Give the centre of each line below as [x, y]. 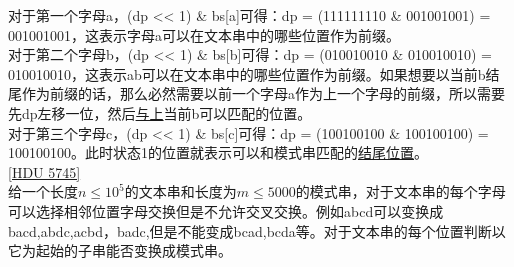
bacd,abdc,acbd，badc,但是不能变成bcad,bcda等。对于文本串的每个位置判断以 [257, 230]
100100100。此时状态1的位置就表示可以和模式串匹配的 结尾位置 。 [218, 152]
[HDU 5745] [44, 171]
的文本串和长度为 [180, 191]
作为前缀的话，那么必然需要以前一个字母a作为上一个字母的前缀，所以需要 [263, 93]
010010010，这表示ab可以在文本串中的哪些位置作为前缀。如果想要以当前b [247, 73]
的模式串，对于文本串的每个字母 [400, 191]
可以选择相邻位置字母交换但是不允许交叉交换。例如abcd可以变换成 [226, 210]
